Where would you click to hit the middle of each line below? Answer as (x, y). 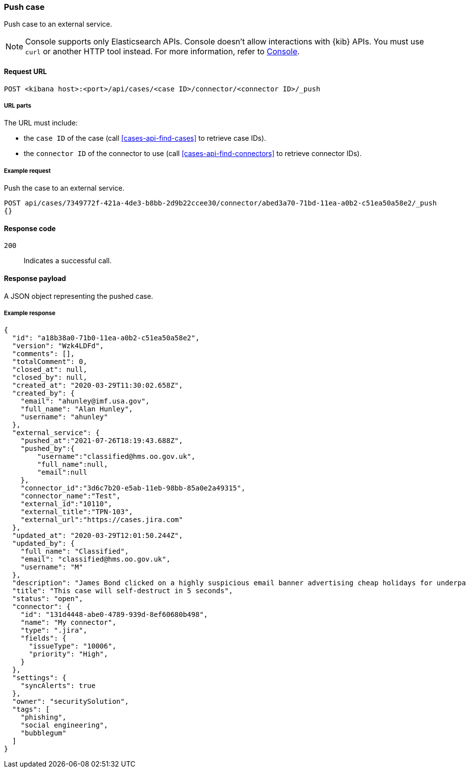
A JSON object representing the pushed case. (79, 296)
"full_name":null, (73, 465)
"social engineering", (64, 725)
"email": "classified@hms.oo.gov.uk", (96, 559)
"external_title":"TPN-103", (77, 512)
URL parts (18, 105)
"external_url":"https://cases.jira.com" (102, 520)
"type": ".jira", (54, 630)
